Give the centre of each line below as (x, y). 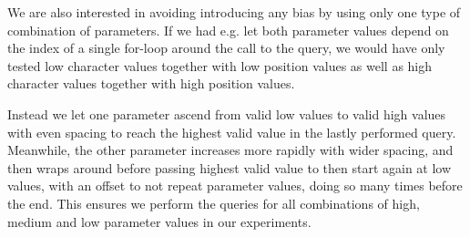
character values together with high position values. (151, 83)
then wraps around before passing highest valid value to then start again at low (230, 167)
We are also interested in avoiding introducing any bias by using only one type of (234, 12)
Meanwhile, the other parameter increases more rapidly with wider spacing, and (230, 150)
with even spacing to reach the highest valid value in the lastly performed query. (232, 132)
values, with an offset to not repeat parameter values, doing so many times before (235, 185)
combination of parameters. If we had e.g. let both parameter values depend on (228, 30)
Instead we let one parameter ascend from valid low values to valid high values (227, 113)
